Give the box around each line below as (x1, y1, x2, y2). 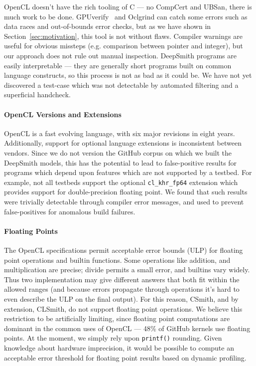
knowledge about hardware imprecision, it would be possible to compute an (4, 342, 234, 353)
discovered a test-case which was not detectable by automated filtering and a (4, 79, 239, 90)
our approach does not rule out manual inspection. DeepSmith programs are (4, 50, 237, 60)
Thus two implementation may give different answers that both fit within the (4, 274, 240, 284)
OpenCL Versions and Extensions (4, 109, 122, 119)
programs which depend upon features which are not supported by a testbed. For (4, 167, 252, 178)
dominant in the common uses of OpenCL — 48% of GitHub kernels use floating (4, 323, 251, 333)
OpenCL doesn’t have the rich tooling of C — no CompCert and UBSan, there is (4, 1, 252, 11)
